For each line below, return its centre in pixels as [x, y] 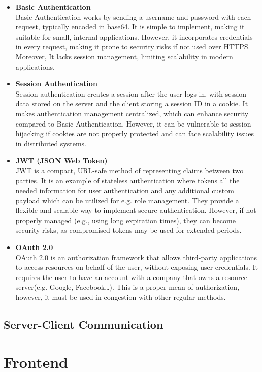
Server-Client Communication [84, 324]
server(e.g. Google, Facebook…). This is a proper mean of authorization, [127, 287]
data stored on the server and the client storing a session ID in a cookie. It [132, 103]
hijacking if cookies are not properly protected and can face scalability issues [135, 133]
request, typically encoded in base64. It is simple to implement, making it [130, 27]
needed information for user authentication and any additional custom [125, 190]
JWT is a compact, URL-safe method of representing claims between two [129, 170]
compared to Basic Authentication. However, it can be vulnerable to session [133, 123]
